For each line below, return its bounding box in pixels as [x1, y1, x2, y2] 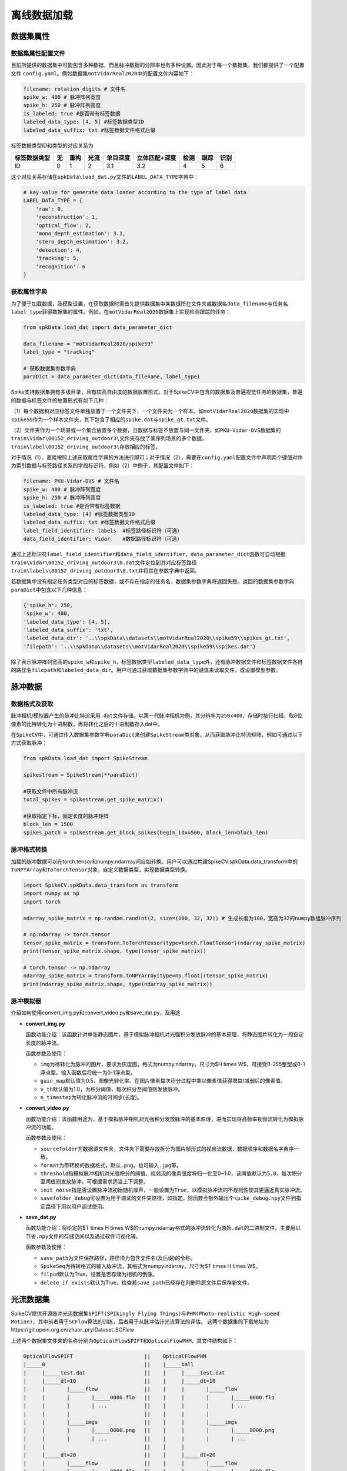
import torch [23, 898, 61, 905]
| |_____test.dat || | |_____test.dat [23, 1369, 225, 1376]
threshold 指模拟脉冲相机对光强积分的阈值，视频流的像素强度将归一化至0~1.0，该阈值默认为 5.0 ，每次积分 [40, 1170, 302, 1177]
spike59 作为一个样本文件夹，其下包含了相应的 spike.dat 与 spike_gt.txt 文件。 [11, 415, 212, 423]
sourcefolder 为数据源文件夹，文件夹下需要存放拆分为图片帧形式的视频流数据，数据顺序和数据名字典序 [40, 1145, 294, 1152]
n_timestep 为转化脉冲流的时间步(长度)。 [40, 1093, 142, 1100]
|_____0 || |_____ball [23, 1361, 194, 1368]
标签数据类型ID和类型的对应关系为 [11, 142, 94, 149]
